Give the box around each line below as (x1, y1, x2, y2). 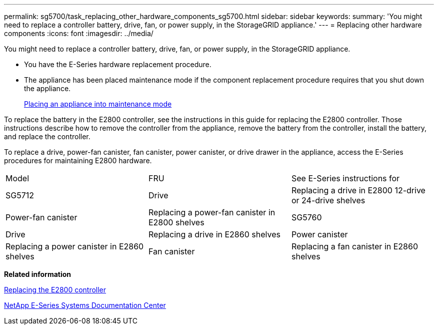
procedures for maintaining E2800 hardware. (4, 156, 152, 165)
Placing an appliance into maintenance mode (24, 100, 172, 108)
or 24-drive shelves (291, 195, 365, 205)
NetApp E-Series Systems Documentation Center (4, 301, 166, 309)
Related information (4, 270, 71, 278)
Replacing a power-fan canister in (148, 207, 275, 217)
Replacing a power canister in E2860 (5, 241, 144, 251)
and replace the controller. (4, 132, 90, 141)
